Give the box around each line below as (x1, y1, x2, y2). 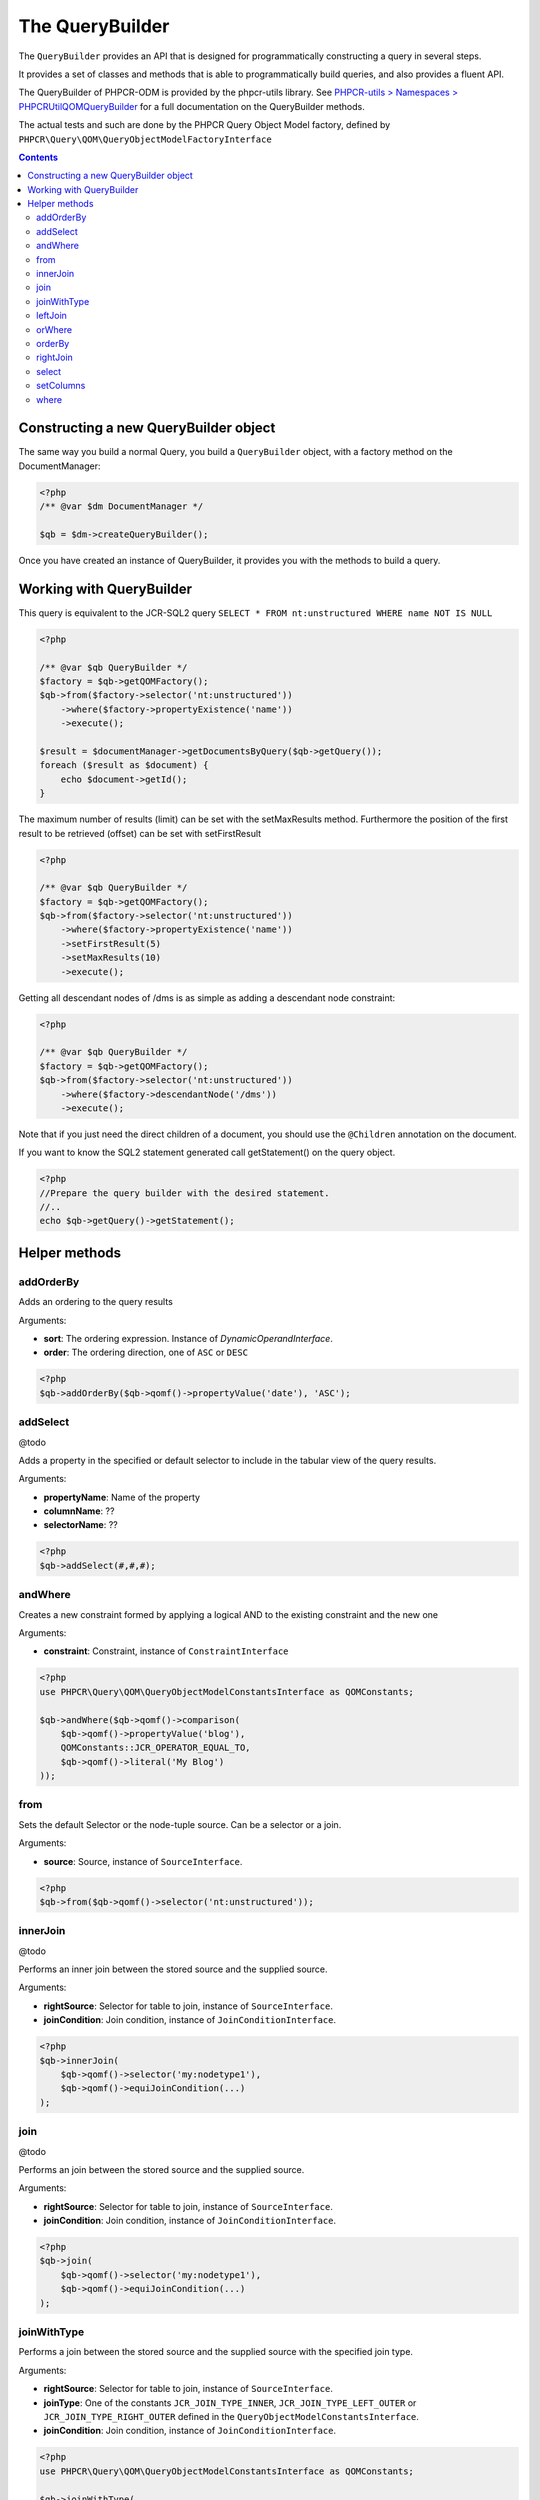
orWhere (36, 323, 73, 335)
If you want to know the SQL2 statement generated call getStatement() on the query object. (18, 1146, 396, 1159)
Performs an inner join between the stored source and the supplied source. (18, 1963, 329, 1975)
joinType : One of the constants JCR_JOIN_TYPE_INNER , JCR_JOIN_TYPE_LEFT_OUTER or (43, 2396, 417, 2409)
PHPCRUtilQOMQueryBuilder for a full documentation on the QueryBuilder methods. (18, 100, 365, 112)
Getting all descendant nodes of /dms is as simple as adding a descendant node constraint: (18, 991, 396, 1004)
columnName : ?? (43, 1505, 115, 1517)
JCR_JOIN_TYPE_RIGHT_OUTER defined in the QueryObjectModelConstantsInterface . (43, 2410, 420, 2422)
